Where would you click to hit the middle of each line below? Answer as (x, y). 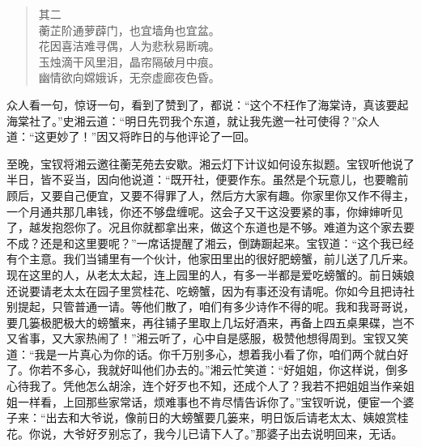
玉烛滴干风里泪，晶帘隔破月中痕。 (129, 61)
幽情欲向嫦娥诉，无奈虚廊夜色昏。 (129, 77)
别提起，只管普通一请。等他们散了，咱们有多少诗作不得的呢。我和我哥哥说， (210, 307)
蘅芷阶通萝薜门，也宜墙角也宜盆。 (129, 30)
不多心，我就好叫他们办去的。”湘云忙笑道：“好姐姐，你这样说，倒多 (230, 370)
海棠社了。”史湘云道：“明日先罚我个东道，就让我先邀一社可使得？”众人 (193, 120)
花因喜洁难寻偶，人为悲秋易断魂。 (129, 46)
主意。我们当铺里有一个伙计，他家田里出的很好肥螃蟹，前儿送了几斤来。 (221, 259)
